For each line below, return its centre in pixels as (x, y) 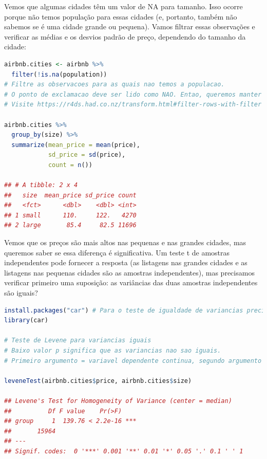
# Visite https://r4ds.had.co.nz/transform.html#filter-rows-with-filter (133, 105)
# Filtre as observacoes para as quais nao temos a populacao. (115, 85)
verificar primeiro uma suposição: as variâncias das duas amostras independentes (131, 282)
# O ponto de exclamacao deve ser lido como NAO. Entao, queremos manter (133, 94)
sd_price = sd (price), (87, 155)
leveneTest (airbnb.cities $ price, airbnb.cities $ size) (98, 381)
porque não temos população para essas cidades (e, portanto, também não (121, 16)
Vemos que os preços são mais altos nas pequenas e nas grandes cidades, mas (125, 242)
